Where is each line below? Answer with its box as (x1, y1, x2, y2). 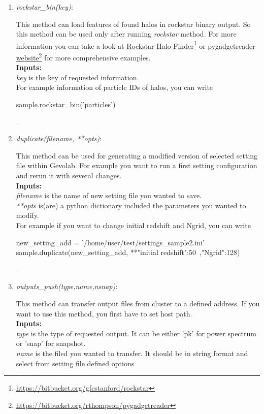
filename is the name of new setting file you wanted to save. (16, 190, 202, 201)
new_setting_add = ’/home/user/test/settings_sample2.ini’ (16, 237, 205, 247)
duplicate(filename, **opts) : (16, 133, 102, 144)
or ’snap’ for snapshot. (16, 338, 86, 348)
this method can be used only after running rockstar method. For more (16, 28, 237, 39)
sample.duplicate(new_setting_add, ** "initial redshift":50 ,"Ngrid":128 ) (16, 247, 240, 258)
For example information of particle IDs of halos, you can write (16, 82, 213, 92)
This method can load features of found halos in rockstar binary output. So (16, 18, 251, 29)
